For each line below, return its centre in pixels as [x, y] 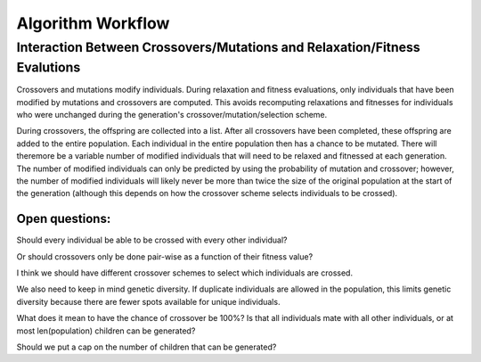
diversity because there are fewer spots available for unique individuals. [148, 301]
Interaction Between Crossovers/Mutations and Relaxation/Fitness [218, 47]
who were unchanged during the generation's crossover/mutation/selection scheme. [172, 115]
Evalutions [49, 67]
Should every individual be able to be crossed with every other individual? [152, 240]
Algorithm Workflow [93, 23]
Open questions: [64, 219]
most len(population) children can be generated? [106, 331]
